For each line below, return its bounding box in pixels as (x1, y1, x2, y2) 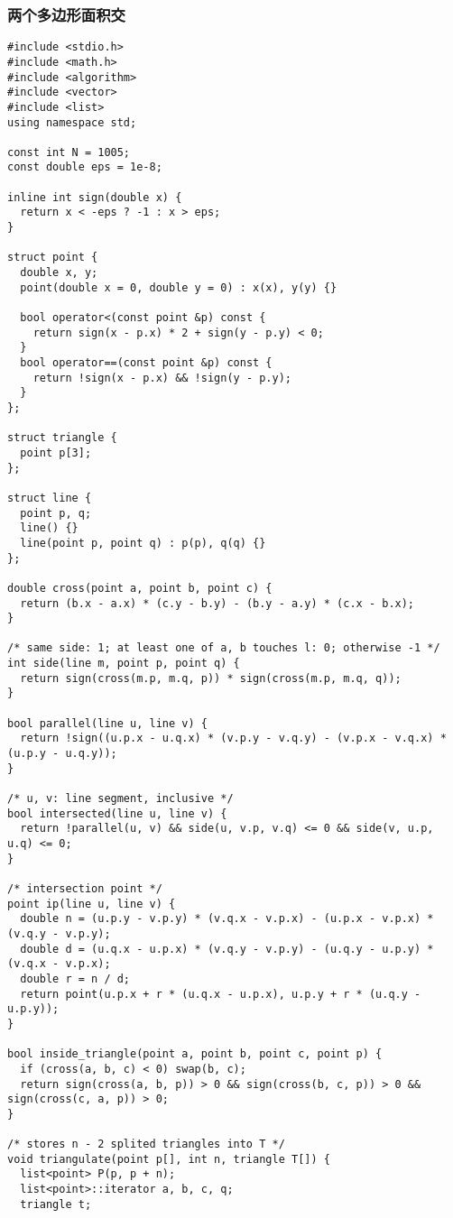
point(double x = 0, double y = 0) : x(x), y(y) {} (20, 281, 337, 294)
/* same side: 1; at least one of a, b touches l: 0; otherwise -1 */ (7, 641, 440, 655)
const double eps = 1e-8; (7, 161, 162, 174)
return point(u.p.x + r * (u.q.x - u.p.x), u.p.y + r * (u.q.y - (20, 987, 421, 1001)
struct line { (7, 491, 92, 504)
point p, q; (20, 506, 92, 520)
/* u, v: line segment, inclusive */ (7, 792, 234, 806)
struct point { (7, 251, 98, 264)
